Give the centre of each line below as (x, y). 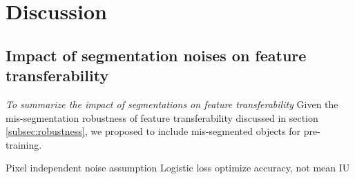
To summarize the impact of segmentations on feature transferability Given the (172, 104)
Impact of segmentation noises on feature (156, 55)
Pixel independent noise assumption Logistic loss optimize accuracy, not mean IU (178, 168)
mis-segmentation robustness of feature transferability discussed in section (162, 117)
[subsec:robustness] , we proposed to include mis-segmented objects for (153, 131)
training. (24, 144)
